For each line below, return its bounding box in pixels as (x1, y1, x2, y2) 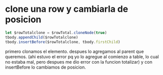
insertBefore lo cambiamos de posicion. (5, 64, 86, 70)
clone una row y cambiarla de (5, 3, 128, 15)
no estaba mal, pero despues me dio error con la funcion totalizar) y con (5, 59, 153, 65)
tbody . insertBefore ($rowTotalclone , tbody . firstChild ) (5, 39, 121, 44)
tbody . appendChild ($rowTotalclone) (5, 35, 79, 40)
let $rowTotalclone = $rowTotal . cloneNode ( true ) (5, 30, 107, 35)
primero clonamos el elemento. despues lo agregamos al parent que (5, 48, 144, 54)
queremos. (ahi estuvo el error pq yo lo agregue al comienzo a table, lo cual (5, 53, 159, 60)
